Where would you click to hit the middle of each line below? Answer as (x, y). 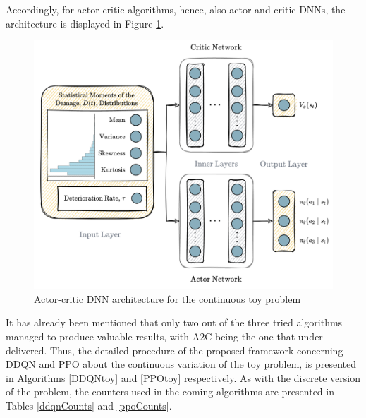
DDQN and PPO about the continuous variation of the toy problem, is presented (181, 364)
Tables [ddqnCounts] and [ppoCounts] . (89, 405)
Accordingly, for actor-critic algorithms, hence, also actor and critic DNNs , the (176, 9)
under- (312, 336)
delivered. (26, 350)
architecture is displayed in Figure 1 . (85, 23)
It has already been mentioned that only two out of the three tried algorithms (174, 322)
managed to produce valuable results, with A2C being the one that (151, 336)
